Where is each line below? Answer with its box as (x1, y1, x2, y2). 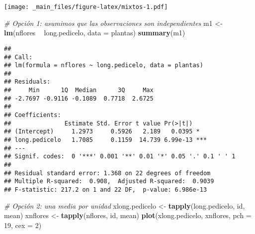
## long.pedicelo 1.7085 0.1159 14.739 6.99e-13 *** (4, 136, 207, 144)
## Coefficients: (4, 112, 61, 119)
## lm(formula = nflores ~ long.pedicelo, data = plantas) (4, 62, 203, 69)
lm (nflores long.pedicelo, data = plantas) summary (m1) (4, 27, 185, 38)
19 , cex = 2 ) (4, 220, 42, 230)
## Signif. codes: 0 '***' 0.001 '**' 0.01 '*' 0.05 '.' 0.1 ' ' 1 (4, 153, 236, 160)
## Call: (4, 53, 33, 61)
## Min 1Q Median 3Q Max (4, 87, 154, 94)
